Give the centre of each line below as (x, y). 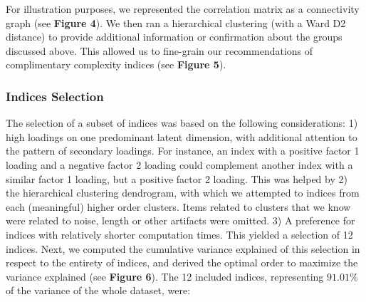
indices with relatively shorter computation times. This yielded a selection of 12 (179, 234)
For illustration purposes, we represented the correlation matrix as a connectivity (183, 9)
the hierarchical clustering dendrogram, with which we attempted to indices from (183, 193)
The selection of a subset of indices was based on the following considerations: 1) (182, 123)
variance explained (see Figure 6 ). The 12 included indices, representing (165, 276)
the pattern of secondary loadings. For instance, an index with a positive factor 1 (183, 151)
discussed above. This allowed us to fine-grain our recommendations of (160, 50)
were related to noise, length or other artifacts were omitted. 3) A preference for (181, 220)
